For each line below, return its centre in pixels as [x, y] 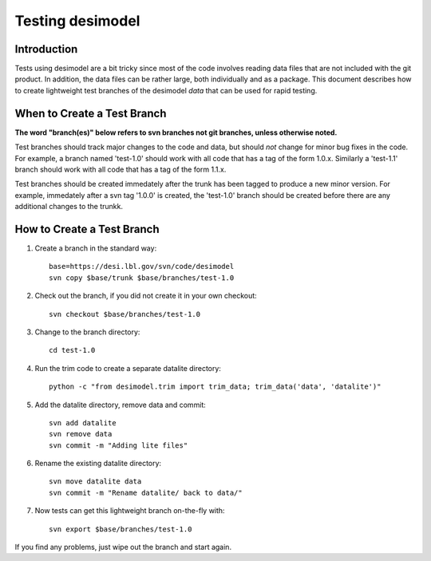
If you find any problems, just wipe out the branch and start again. [123, 547]
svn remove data [81, 434]
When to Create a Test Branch [91, 113]
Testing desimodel [77, 21]
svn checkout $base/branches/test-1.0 [125, 314]
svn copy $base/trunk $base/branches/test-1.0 [142, 278]
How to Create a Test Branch [87, 229]
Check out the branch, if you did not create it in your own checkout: [146, 296]
